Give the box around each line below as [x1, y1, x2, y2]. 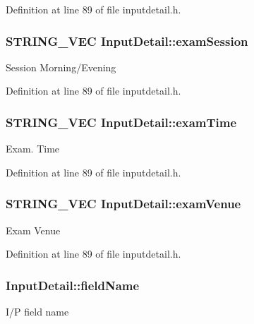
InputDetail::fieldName [6, 276, 140, 294]
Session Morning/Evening [6, 59, 116, 74]
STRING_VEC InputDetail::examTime [6, 113, 237, 131]
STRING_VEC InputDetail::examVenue [6, 195, 241, 212]
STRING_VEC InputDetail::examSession [6, 32, 248, 49]
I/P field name [6, 304, 69, 319]
